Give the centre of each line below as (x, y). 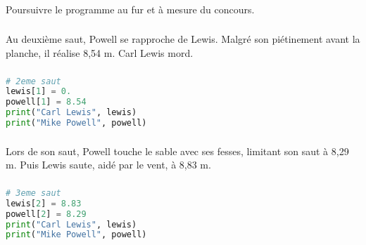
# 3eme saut (33, 193)
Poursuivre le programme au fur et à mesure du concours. (130, 9)
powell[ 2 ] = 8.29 (46, 214)
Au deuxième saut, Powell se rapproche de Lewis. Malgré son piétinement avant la (183, 39)
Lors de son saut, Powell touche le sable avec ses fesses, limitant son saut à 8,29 (177, 151)
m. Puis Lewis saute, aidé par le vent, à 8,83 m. (108, 165)
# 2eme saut (33, 81)
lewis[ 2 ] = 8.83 (44, 203)
